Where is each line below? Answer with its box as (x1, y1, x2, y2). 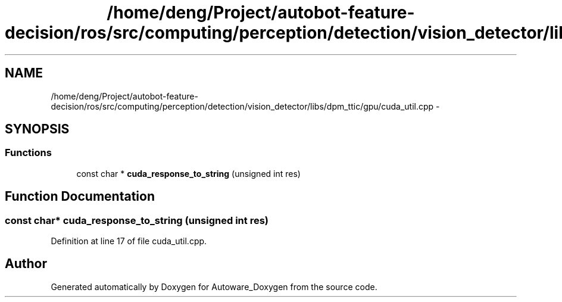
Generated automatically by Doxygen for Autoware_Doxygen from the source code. (51, 281, 377, 292)
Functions (5, 147, 52, 159)
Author (5, 256, 47, 272)
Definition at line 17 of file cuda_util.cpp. (51, 236, 207, 247)
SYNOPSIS (5, 122, 70, 137)
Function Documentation (5, 189, 155, 204)
